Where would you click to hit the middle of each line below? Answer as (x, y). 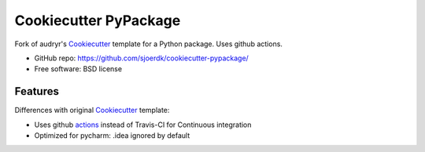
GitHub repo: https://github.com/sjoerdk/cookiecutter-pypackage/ (142, 58)
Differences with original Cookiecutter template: (92, 110)
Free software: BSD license (78, 69)
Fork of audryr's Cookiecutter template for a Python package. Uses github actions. (149, 44)
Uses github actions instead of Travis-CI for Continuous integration (143, 125)
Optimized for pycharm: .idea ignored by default (112, 136)
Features (37, 91)
